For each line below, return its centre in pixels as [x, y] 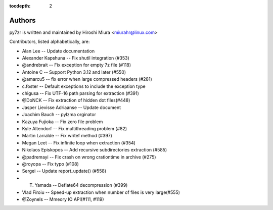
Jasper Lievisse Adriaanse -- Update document [72, 107]
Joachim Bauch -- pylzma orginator [59, 115]
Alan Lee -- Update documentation [58, 51]
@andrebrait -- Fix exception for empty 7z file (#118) [77, 65]
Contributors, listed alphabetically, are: [50, 42]
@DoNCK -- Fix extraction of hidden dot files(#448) [76, 100]
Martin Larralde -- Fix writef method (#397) [67, 136]
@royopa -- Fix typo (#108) [51, 164]
